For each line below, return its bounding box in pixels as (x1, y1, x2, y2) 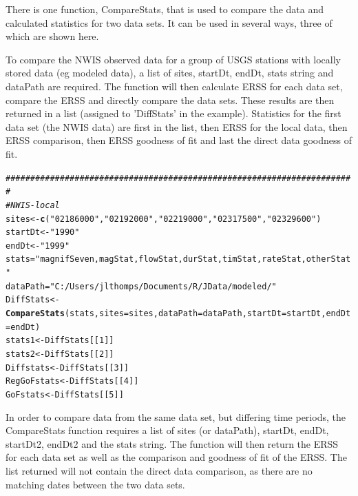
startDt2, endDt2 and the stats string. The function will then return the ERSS (6, 436, 339, 451)
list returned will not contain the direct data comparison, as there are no (6, 464, 313, 478)
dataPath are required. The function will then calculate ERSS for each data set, (6, 79, 343, 93)
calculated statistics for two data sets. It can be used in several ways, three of (6, 15, 333, 30)
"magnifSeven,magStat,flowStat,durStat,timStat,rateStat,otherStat (34, 254, 351, 265)
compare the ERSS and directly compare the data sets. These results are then (6, 92, 335, 107)
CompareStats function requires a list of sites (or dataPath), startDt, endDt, (6, 423, 329, 437)
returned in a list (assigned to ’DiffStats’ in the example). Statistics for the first (6, 106, 341, 121)
